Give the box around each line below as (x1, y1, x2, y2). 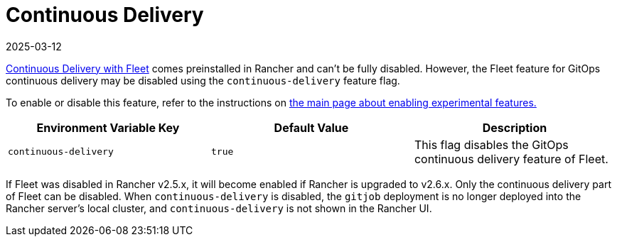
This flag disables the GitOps (414, 137, 569, 152)
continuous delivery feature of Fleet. (414, 151, 608, 166)
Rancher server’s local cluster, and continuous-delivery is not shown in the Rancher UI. (6, 202, 432, 214)
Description (482, 120, 547, 135)
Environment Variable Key (36, 120, 180, 135)
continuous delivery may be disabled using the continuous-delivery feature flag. (6, 74, 400, 87)
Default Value (274, 120, 349, 135)
